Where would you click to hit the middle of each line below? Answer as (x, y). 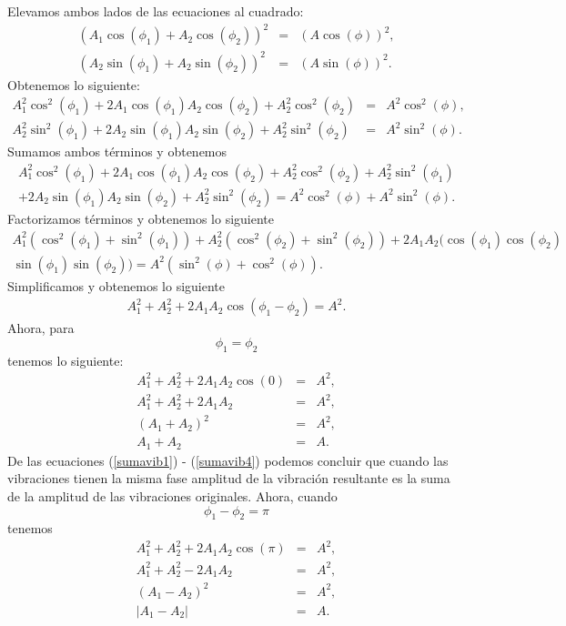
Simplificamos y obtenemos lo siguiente (116, 285)
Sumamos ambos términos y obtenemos (117, 151)
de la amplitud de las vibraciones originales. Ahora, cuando (172, 495)
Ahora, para (41, 328)
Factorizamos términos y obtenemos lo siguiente (141, 218)
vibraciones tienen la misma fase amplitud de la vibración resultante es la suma (229, 478)
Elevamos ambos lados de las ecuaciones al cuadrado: (156, 11)
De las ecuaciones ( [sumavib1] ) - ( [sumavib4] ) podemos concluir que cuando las (228, 460)
